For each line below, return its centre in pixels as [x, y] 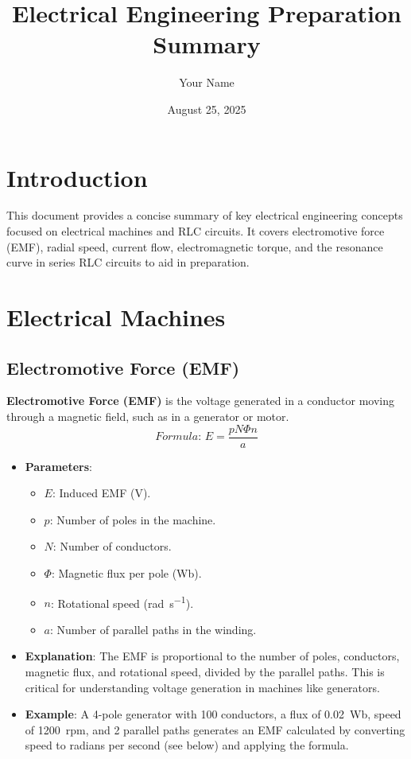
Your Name [207, 82]
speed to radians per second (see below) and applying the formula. [187, 745]
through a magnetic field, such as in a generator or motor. [148, 416]
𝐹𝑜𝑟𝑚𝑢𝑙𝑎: [178, 437]
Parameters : [58, 466]
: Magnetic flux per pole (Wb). [126, 573]
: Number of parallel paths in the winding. [153, 629]
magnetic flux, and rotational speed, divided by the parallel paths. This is [205, 672]
